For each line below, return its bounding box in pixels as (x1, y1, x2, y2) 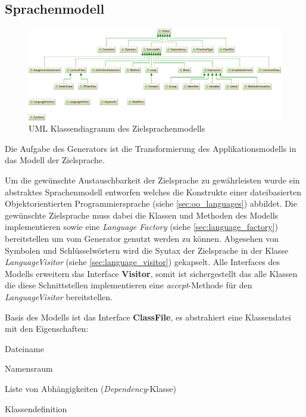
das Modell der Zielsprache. (5, 154, 105, 166)
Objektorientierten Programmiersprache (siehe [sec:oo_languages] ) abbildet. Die (5, 197, 297, 210)
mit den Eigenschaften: (5, 322, 89, 335)
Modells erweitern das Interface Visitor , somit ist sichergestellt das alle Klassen (5, 267, 298, 279)
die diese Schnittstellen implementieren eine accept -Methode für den (5, 279, 252, 291)
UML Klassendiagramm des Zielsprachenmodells (29, 122, 205, 135)
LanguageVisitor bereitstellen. (5, 290, 113, 303)
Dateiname (5, 342, 44, 354)
